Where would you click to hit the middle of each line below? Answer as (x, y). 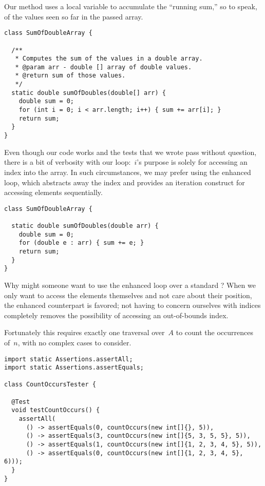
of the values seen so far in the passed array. (74, 16)
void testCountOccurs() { (56, 410)
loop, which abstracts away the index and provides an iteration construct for (125, 182)
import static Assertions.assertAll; (69, 359)
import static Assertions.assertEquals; (74, 368)
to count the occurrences (214, 332)
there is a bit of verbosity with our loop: (68, 162)
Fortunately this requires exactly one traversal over (84, 332)
